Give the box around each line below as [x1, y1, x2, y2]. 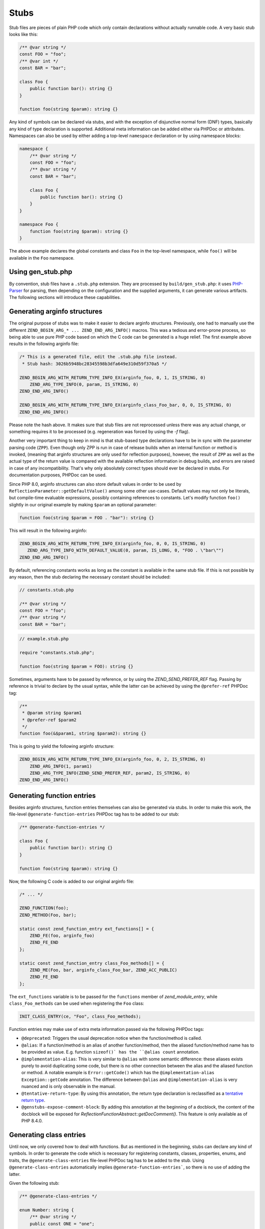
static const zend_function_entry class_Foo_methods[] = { [19, 960, 164, 966]
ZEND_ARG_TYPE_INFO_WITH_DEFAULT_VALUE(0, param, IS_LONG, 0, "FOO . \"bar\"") [27, 548, 224, 553]
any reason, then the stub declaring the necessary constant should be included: [9, 574, 171, 580]
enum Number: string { [19, 1207, 74, 1213]
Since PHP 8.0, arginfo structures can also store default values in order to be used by [9, 481, 182, 487]
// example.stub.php [19, 636, 69, 642]
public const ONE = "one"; [29, 1221, 95, 1227]
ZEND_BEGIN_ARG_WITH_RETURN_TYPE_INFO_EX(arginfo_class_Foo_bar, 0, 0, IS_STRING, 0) [19, 402, 232, 408]
